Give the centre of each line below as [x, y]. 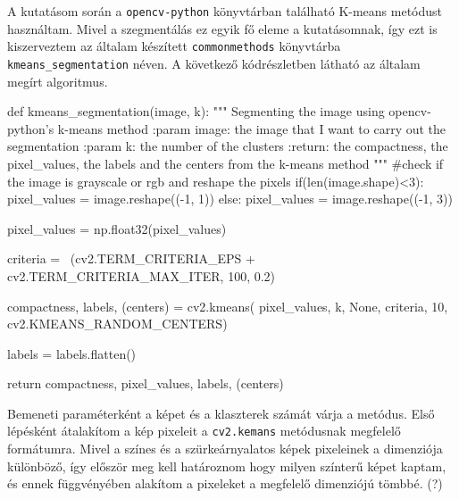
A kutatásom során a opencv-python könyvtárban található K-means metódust [225, 11]
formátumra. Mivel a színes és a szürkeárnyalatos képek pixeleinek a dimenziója [225, 449]
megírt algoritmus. [58, 81]
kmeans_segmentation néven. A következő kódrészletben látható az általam [214, 63]
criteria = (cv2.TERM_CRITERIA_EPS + [131, 258]
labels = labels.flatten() [72, 353]
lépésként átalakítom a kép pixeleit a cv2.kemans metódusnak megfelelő [204, 431]
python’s [31, 128]
